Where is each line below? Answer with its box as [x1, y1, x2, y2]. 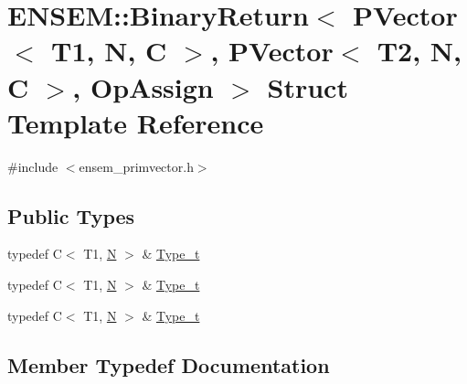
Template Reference [7, 103, 264, 141]
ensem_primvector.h [79, 156, 194, 176]
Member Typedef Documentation [7, 350, 330, 379]
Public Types [7, 201, 135, 229]
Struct [267, 68, 348, 105]
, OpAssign [72, 68, 214, 105]
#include [7, 156, 58, 176]
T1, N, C [51, 32, 167, 69]
